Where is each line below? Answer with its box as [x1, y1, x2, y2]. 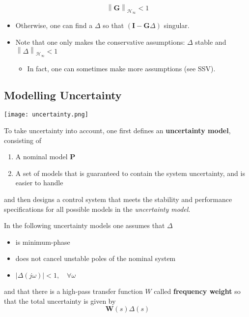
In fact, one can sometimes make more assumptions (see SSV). [27, 63, 216, 73]
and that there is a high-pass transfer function [4, 286, 143, 296]
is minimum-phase [15, 236, 70, 247]
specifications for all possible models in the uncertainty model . [4, 203, 191, 214]
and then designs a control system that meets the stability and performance [4, 194, 232, 204]
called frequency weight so [154, 286, 241, 296]
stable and [195, 36, 226, 47]
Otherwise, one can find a [15, 20, 93, 30]
